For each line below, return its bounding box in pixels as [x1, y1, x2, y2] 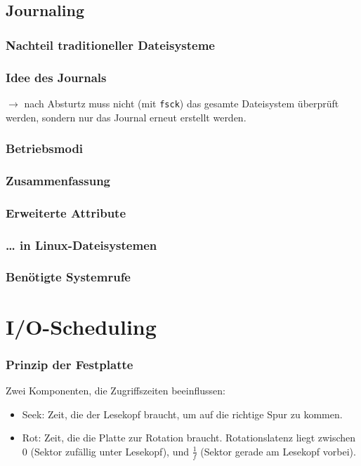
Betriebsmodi [6, 140, 84, 157]
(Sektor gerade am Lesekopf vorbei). [200, 444, 356, 458]
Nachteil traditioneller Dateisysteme [6, 36, 215, 53]
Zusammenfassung [6, 171, 111, 189]
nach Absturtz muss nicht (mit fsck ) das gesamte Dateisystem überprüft [24, 95, 339, 110]
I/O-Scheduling [6, 312, 157, 340]
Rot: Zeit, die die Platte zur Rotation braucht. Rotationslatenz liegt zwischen [22, 430, 356, 445]
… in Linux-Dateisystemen [6, 236, 157, 253]
